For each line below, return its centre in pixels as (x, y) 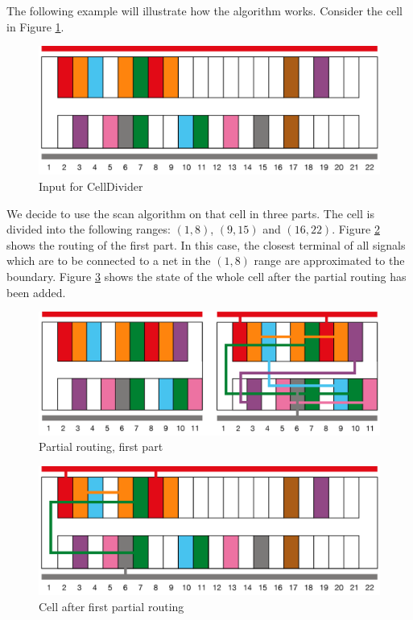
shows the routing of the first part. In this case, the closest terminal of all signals (206, 244)
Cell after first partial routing (112, 606)
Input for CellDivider (91, 186)
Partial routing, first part (101, 446)
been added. (36, 292)
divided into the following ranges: (89, 229)
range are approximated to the (329, 260)
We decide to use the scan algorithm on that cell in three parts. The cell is (190, 213)
